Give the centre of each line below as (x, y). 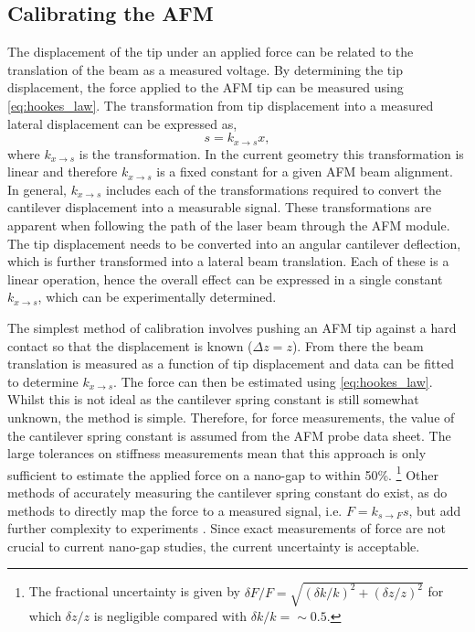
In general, (37, 189)
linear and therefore (63, 171)
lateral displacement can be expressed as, (122, 123)
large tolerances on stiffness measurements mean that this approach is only (217, 453)
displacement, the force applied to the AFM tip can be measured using (206, 87)
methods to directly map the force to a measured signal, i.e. (175, 510)
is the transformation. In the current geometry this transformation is (271, 153)
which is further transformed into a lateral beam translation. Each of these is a (228, 261)
